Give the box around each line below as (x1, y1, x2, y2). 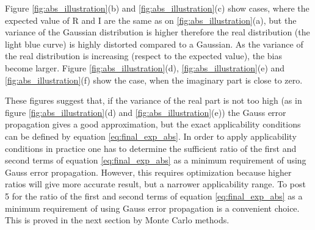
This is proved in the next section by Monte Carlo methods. (5, 214, 230, 226)
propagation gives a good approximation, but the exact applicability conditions (5, 118, 301, 131)
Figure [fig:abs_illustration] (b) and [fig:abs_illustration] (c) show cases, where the (5, 2, 310, 14)
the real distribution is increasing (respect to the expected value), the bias (5, 49, 282, 62)
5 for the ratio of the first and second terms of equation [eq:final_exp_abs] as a (5, 189, 303, 202)
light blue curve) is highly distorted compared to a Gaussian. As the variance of (5, 37, 303, 50)
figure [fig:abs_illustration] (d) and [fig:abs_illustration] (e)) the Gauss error (5, 106, 286, 118)
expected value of (5, 13, 70, 26)
